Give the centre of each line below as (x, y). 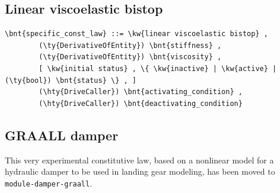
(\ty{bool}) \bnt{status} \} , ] (71, 80)
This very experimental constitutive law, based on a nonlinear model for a (139, 160)
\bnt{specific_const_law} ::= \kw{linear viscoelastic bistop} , (136, 34)
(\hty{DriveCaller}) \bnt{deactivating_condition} (141, 103)
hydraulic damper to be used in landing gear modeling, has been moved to (140, 171)
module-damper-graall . (49, 183)
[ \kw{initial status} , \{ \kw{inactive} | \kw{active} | (158, 68)
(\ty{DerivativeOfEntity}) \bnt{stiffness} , (130, 45)
